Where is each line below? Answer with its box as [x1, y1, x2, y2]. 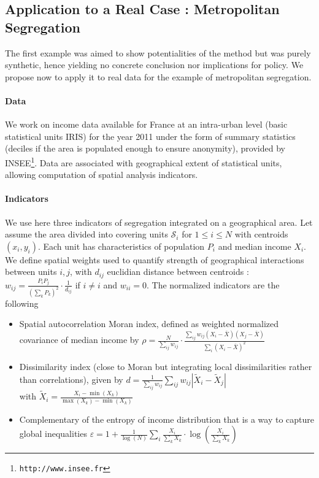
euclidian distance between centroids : [107, 265, 249, 278]
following [5, 296, 39, 309]
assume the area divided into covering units [5, 228, 168, 241]
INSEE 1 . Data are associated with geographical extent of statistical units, [5, 154, 282, 169]
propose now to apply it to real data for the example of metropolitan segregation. [5, 70, 312, 83]
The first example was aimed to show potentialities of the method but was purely [5, 46, 311, 59]
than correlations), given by [19, 372, 123, 385]
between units [5, 265, 57, 278]
